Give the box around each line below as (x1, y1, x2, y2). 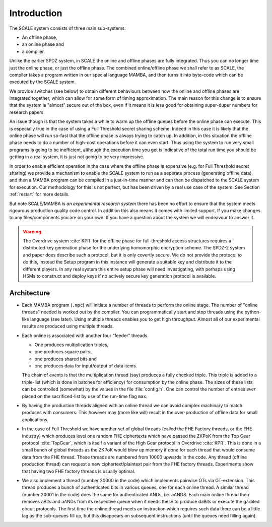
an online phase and (22, 41, 64, 47)
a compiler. (22, 48, 45, 54)
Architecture (9, 289, 50, 297)
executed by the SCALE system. (9, 79, 76, 85)
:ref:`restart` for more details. (9, 191, 70, 197)
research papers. (9, 109, 45, 115)
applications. (22, 416, 49, 423)
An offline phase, (22, 34, 57, 40)
